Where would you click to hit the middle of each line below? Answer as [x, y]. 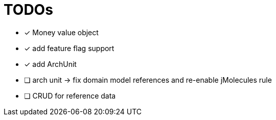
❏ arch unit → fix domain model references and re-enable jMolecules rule [148, 80]
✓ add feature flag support [69, 48]
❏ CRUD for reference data [70, 95]
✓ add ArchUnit [50, 64]
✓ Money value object [61, 32]
